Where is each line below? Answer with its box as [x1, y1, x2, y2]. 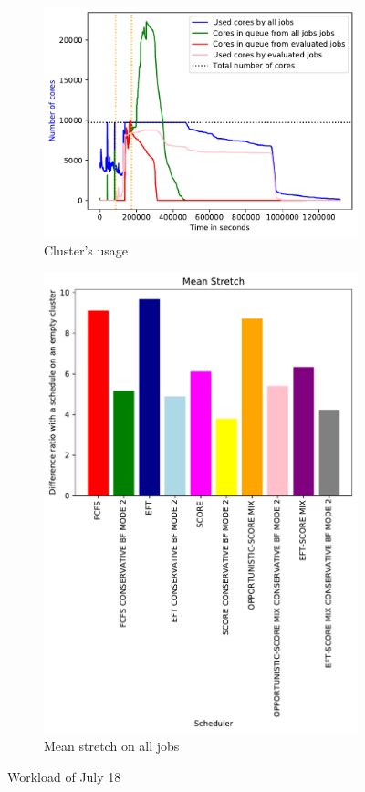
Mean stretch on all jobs [44, 736, 180, 756]
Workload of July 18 [7, 766, 121, 786]
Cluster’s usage [44, 240, 129, 259]
